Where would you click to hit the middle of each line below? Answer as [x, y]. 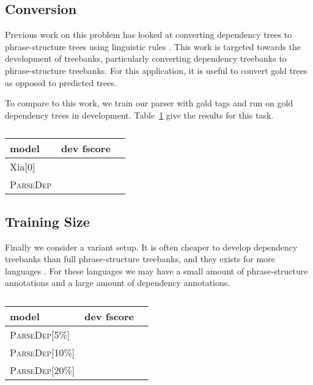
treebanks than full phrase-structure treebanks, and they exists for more [140, 259]
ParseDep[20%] [42, 370]
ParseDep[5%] [40, 334]
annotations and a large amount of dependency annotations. [118, 283]
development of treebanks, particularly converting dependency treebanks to [146, 58]
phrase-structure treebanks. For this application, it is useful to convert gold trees [156, 70]
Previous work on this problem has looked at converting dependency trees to [149, 35]
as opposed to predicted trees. [61, 82]
